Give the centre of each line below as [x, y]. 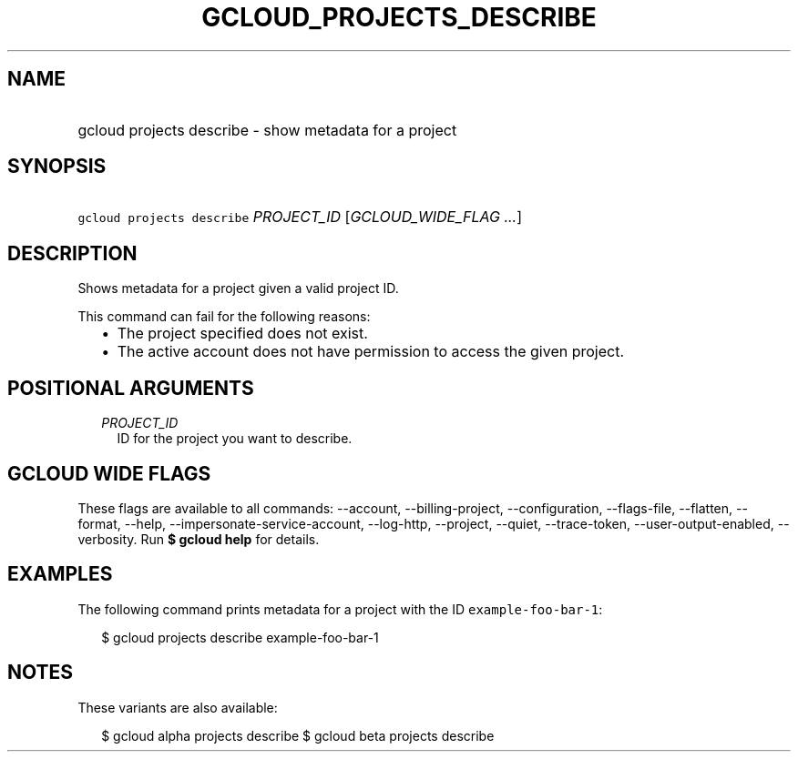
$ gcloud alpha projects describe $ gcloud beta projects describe [298, 735]
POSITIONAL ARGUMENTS [131, 388]
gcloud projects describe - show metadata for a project [267, 130]
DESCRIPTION [72, 253]
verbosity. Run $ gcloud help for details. [199, 539]
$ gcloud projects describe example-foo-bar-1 [240, 637]
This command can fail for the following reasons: [224, 317]
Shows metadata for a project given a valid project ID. [238, 288]
